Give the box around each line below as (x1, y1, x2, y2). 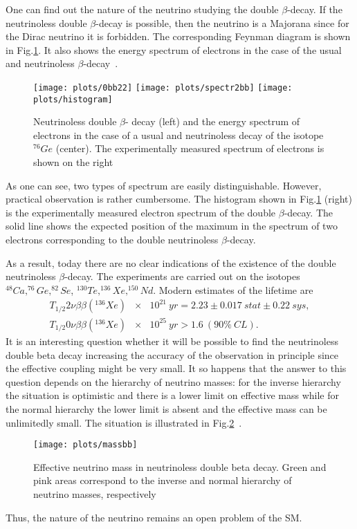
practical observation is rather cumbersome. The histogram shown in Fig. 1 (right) (6, 192, 352, 206)
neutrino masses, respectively (33, 486, 156, 501)
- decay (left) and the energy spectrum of (125, 114, 300, 129)
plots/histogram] (33, 94, 113, 104)
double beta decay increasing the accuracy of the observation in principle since (6, 347, 339, 362)
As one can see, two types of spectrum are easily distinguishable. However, (6, 178, 322, 192)
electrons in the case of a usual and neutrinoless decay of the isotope (33, 127, 324, 142)
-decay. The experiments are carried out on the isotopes (64, 269, 300, 284)
